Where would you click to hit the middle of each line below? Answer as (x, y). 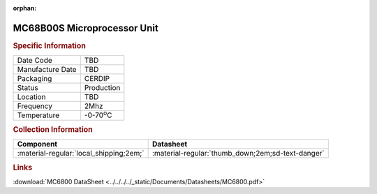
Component (37, 144)
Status (28, 88)
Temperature (38, 115)
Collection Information (53, 129)
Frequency (35, 106)
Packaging (35, 79)
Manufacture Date (47, 70)
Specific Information (50, 45)
